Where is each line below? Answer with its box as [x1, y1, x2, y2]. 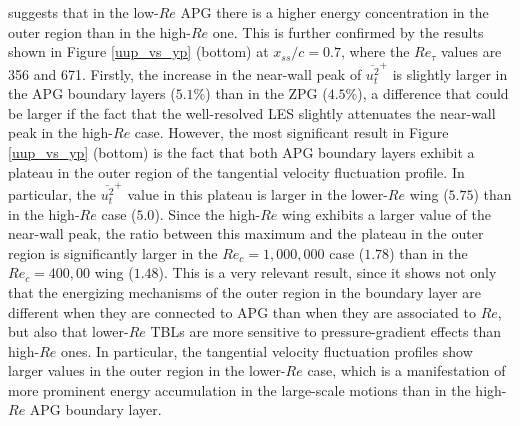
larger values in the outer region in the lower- [8, 360, 286, 381]
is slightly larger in [392, 63, 508, 84]
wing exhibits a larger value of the [282, 203, 491, 224]
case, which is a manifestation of [307, 360, 506, 381]
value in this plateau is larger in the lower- [127, 183, 388, 204]
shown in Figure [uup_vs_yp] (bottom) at [8, 41, 269, 62]
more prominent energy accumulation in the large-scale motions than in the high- [8, 379, 507, 400]
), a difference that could [357, 83, 509, 104]
